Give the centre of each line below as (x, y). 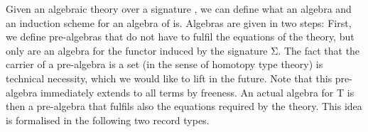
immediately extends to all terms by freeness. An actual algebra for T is (197, 92)
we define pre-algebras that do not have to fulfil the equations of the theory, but (180, 37)
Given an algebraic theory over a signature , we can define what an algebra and (179, 9)
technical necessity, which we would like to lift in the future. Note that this (169, 78)
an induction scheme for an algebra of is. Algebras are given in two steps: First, (179, 22)
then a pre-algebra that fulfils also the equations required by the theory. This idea (184, 106)
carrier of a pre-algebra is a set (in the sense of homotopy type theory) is (164, 64)
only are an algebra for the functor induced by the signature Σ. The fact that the (183, 50)
